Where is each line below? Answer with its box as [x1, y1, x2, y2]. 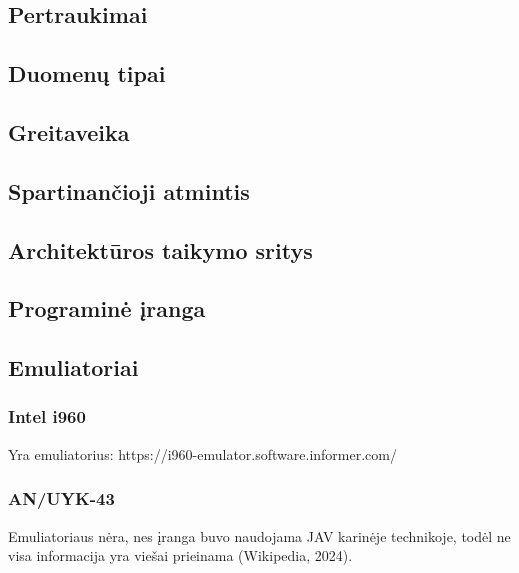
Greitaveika [8, 116, 130, 147]
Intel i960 [8, 404, 86, 429]
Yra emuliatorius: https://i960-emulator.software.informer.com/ [8, 443, 397, 464]
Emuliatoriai [8, 352, 139, 383]
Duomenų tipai [8, 58, 166, 89]
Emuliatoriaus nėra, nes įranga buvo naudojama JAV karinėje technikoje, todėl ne [8, 525, 511, 546]
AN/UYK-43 [8, 486, 115, 511]
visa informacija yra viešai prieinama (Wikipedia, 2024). [8, 545, 353, 566]
